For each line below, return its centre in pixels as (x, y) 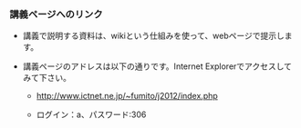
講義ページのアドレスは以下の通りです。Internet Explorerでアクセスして (157, 66)
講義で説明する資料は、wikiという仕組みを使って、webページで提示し (153, 36)
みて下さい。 (47, 78)
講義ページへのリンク (56, 14)
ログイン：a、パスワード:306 (91, 114)
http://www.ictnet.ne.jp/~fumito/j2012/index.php (127, 96)
